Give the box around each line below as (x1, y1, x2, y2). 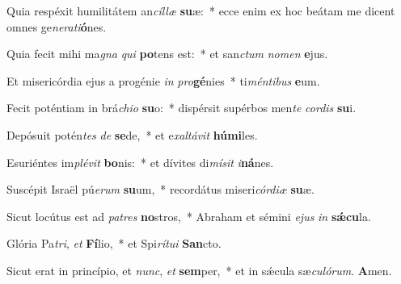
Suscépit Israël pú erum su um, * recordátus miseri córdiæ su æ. (6, 181, 314, 198)
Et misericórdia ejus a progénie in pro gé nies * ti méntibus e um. (6, 72, 320, 89)
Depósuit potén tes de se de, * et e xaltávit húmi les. (6, 126, 258, 143)
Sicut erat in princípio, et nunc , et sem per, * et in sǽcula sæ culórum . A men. (6, 261, 392, 278)
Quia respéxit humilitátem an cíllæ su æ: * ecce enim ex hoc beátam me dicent (6, 2, 395, 19)
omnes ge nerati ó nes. (6, 18, 107, 35)
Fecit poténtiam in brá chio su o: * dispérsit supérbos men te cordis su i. (6, 99, 357, 116)
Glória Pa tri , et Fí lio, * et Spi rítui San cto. (6, 235, 222, 252)
